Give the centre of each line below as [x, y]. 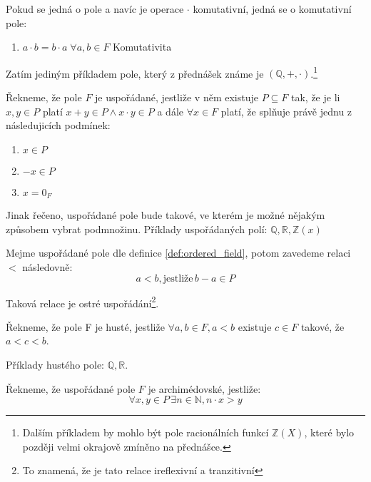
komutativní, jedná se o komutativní [272, 9]
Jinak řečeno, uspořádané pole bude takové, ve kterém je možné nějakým [166, 215]
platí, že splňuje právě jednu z [286, 111]
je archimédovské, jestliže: [204, 388]
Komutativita [142, 47]
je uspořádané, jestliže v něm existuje [177, 97]
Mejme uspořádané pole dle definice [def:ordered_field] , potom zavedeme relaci [178, 253]
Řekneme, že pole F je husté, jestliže [85, 326]
